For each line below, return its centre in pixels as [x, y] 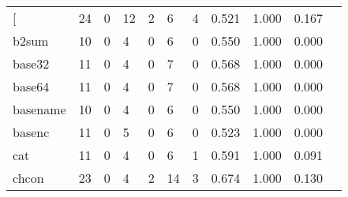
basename [39, 109]
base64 [31, 86]
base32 [31, 63]
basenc [31, 132]
